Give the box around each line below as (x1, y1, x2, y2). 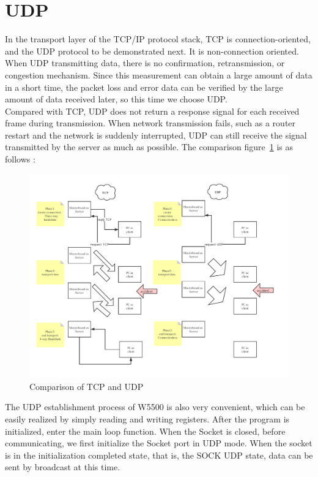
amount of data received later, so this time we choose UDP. (5, 93, 227, 105)
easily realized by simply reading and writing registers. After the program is (5, 412, 290, 425)
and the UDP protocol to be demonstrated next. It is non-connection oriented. (5, 44, 299, 57)
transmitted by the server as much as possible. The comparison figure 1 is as (5, 140, 294, 153)
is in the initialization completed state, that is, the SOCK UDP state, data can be (5, 448, 313, 461)
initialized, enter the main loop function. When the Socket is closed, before (5, 424, 286, 437)
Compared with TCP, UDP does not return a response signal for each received (5, 104, 300, 117)
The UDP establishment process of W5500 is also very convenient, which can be (5, 400, 305, 413)
